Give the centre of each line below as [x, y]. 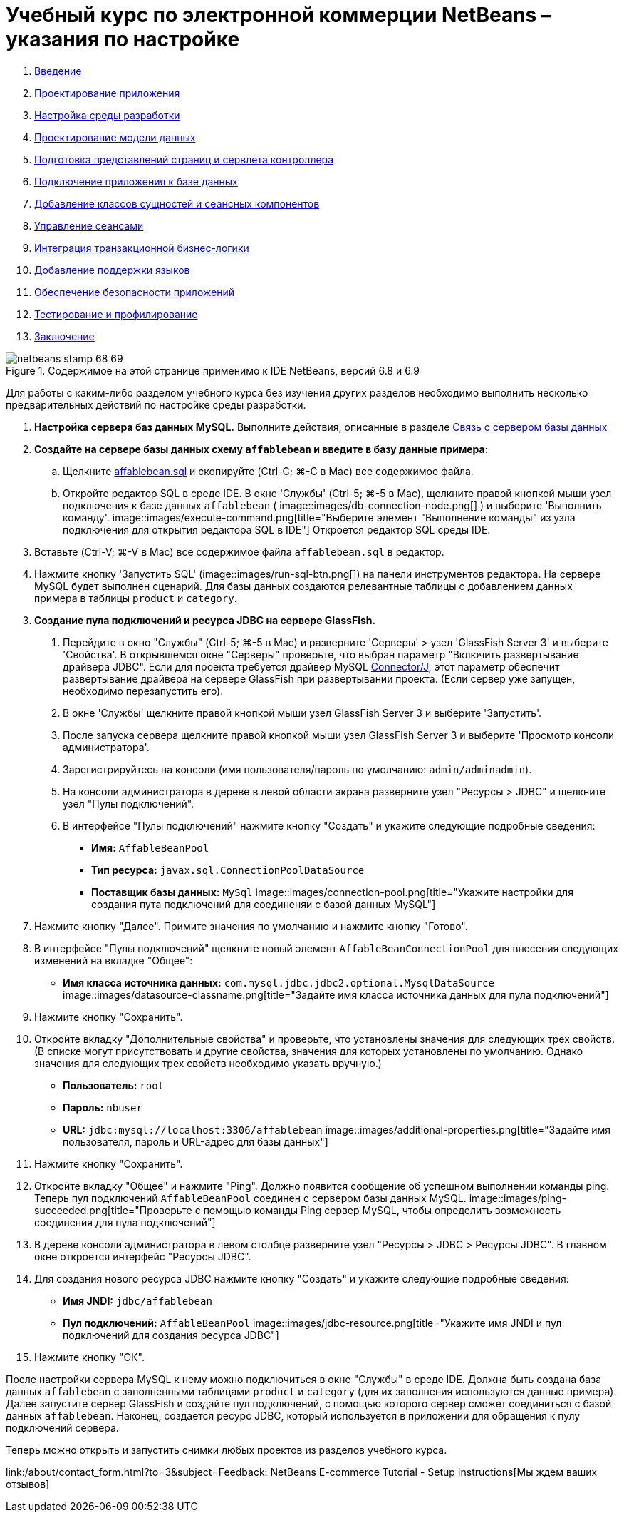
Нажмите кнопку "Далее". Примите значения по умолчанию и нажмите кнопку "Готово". [251, 926]
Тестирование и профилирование [116, 314]
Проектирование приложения [107, 93]
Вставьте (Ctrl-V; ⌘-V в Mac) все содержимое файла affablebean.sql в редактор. [239, 551]
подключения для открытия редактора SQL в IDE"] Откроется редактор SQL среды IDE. [277, 529]
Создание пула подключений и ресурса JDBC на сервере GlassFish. [205, 620]
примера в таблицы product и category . [136, 598]
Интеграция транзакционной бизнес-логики [142, 248]
